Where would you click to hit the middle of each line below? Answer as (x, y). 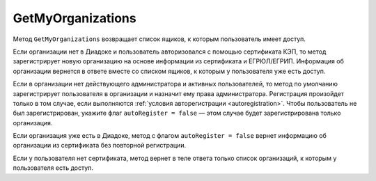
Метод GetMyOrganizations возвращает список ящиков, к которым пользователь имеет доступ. (159, 39)
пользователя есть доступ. (53, 168)
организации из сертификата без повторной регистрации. (100, 145)
